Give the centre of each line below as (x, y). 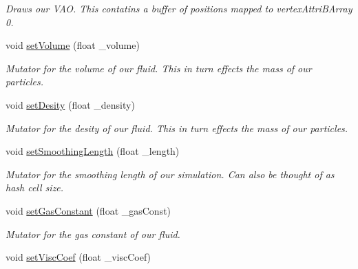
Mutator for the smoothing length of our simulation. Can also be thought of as (170, 174)
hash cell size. (35, 187)
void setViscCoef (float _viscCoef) (78, 257)
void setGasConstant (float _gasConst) (88, 210)
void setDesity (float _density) (70, 104)
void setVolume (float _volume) (73, 45)
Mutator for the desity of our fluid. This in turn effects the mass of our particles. (177, 128)
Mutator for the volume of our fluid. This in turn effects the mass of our (159, 68)
